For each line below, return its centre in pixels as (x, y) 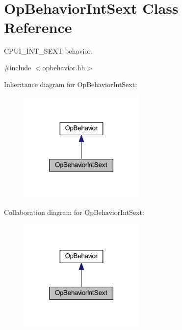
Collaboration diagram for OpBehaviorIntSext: (74, 212)
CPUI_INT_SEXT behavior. (48, 51)
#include (18, 67)
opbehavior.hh (64, 67)
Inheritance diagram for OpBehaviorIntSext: (71, 84)
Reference (38, 27)
